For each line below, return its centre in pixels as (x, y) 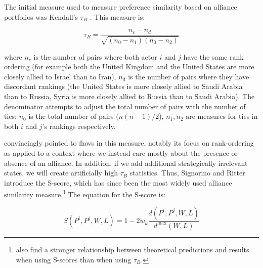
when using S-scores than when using (74, 259)
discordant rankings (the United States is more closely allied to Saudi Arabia (123, 86)
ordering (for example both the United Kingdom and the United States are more (129, 66)
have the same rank (213, 56)
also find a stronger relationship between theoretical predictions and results (133, 249)
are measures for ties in (222, 116)
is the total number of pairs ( (74, 116)
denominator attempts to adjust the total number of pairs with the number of (125, 106)
